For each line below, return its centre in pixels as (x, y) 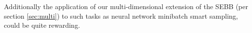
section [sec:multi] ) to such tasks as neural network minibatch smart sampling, (121, 16)
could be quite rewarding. (42, 25)
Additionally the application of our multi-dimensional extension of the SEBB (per (126, 6)
